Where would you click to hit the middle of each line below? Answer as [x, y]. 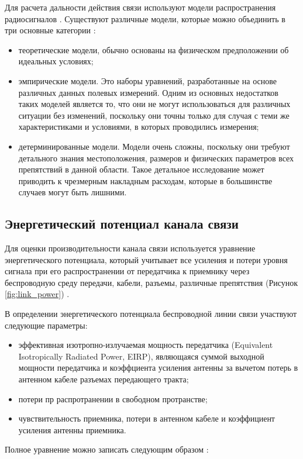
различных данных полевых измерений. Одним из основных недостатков [148, 92]
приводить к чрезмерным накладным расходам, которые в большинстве [145, 180]
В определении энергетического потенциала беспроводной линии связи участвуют [151, 314]
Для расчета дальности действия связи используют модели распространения [140, 7]
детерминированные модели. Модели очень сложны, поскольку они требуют [154, 146]
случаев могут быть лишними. [73, 192]
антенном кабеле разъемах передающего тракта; [104, 379]
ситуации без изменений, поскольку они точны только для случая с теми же [154, 115]
